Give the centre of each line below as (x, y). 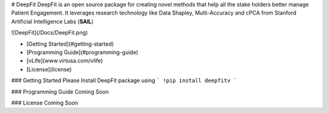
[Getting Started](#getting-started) (70, 44)
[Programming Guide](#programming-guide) (82, 52)
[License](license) (49, 69)
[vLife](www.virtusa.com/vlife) (65, 61)
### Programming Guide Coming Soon (60, 92)
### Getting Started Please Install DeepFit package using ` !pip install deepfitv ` (124, 80)
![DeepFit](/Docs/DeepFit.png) (50, 33)
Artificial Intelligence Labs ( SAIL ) (52, 21)
